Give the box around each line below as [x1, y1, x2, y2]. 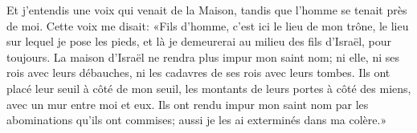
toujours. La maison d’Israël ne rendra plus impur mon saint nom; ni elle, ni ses [6, 48, 399, 65]
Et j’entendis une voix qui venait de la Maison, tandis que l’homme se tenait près [6, 2, 407, 18]
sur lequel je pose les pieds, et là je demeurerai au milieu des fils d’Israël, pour [6, 33, 392, 50]
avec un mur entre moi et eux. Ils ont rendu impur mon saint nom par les [6, 95, 369, 112]
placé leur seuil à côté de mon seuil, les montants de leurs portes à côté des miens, [6, 79, 411, 96]
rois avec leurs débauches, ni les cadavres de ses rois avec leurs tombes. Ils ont [6, 64, 390, 81]
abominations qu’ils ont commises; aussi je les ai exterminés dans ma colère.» [6, 111, 387, 128]
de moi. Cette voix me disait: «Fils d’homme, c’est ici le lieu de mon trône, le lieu [6, 17, 409, 34]
